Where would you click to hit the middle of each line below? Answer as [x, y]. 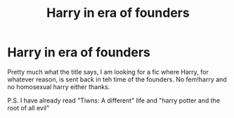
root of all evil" [28, 107]
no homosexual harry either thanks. [59, 86]
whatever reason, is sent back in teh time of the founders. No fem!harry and [117, 79]
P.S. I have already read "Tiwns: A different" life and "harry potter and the [113, 100]
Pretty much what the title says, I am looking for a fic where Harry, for [108, 72]
